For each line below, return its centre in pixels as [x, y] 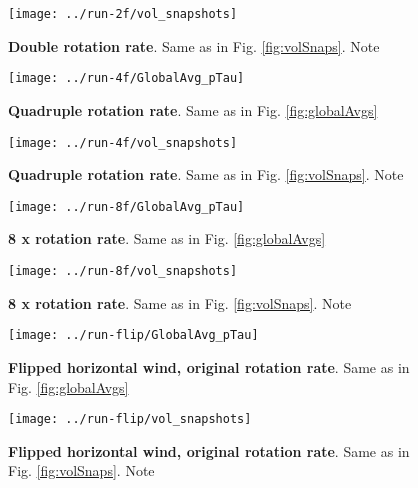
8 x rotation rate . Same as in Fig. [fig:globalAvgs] [167, 238]
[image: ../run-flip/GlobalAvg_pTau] [133, 335]
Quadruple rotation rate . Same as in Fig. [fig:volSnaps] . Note [206, 174]
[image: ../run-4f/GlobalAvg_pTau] [126, 78]
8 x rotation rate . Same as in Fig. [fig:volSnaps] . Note [180, 302]
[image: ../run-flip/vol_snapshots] [130, 419]
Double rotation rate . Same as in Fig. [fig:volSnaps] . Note [194, 45]
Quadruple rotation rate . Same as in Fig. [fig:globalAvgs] [193, 109]
